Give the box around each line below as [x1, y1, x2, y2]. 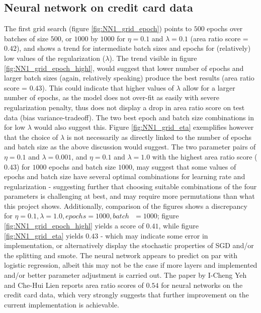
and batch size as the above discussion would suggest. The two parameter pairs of [4, 141, 256, 152]
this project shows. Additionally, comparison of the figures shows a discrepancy [4, 200, 247, 211]
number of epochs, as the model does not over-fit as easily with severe [4, 92, 219, 103]
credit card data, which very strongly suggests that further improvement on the [4, 289, 249, 300]
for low [4, 122, 26, 132]
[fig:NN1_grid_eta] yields [4, 230, 83, 241]
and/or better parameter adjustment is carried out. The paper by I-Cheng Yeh [4, 270, 247, 280]
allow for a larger [183, 82, 235, 93]
